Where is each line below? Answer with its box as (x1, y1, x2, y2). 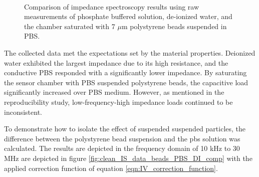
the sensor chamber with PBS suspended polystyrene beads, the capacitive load (4, 77, 248, 87)
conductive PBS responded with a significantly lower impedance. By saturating (4, 67, 247, 78)
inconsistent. (4, 106, 42, 117)
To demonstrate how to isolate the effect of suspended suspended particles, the (4, 123, 246, 134)
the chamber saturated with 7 (24, 21, 115, 31)
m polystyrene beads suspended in (121, 21, 227, 31)
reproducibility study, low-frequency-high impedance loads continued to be (4, 96, 233, 107)
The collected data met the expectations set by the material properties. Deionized (4, 47, 255, 58)
